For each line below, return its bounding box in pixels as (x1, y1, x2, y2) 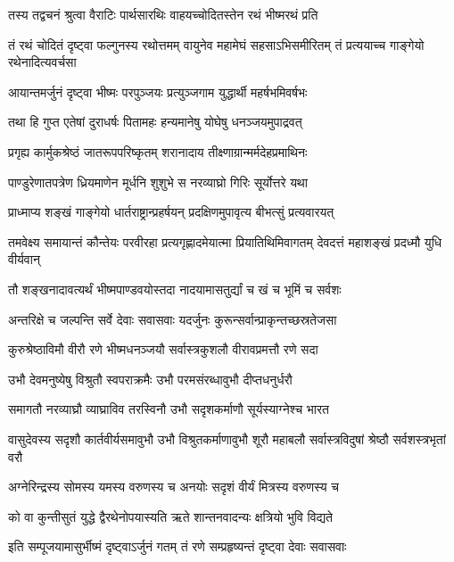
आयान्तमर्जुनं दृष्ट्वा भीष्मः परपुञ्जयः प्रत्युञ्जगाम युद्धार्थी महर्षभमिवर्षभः (8, 82, 308, 101)
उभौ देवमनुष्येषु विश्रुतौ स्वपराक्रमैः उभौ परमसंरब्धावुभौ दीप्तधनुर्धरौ (8, 369, 293, 388)
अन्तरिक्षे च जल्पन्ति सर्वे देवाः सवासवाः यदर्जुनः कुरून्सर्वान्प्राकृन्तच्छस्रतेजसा (8, 310, 337, 328)
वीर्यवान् (8, 250, 40, 269)
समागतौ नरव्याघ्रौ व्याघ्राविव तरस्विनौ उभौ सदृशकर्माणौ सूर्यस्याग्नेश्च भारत (8, 400, 329, 418)
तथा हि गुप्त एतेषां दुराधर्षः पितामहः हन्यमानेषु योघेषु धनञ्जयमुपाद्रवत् (8, 112, 302, 131)
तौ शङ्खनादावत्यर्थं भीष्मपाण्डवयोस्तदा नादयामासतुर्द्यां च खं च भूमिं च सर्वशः (8, 279, 342, 298)
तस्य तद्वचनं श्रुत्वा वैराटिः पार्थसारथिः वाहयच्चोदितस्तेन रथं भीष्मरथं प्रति (8, 5, 318, 23)
